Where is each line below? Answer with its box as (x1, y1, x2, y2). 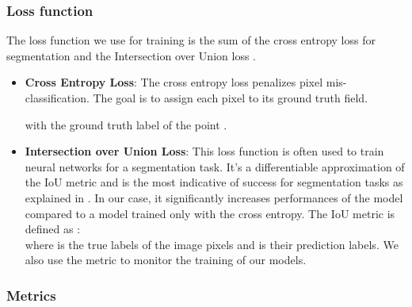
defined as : (25, 221, 81, 237)
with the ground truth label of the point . (25, 116, 227, 132)
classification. (25, 90, 90, 106)
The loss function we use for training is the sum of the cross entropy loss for (6, 32, 376, 48)
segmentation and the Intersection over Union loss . (6, 47, 256, 63)
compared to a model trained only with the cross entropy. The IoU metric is (25, 205, 395, 221)
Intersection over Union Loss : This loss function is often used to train (25, 143, 384, 159)
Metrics (6, 285, 56, 305)
